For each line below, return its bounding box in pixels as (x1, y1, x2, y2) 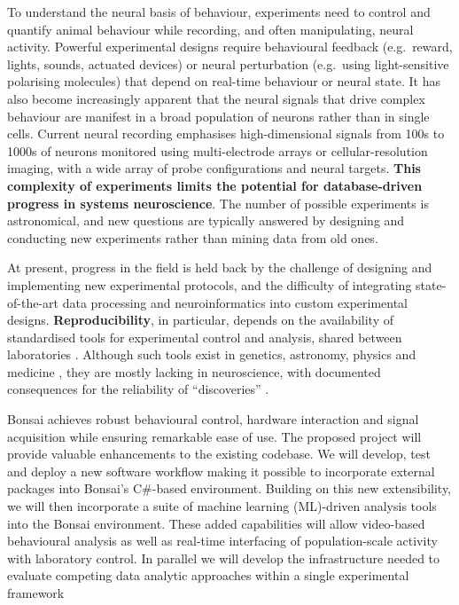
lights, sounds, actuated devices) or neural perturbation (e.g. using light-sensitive (7, 54, 449, 73)
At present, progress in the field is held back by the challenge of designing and (7, 258, 432, 277)
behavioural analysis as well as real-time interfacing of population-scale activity (7, 531, 438, 550)
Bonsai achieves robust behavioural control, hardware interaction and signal (7, 410, 419, 428)
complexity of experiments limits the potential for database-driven (7, 176, 423, 194)
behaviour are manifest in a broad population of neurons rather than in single (7, 106, 430, 125)
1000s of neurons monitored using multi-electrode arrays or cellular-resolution (7, 141, 428, 160)
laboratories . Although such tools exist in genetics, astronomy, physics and (7, 345, 416, 364)
